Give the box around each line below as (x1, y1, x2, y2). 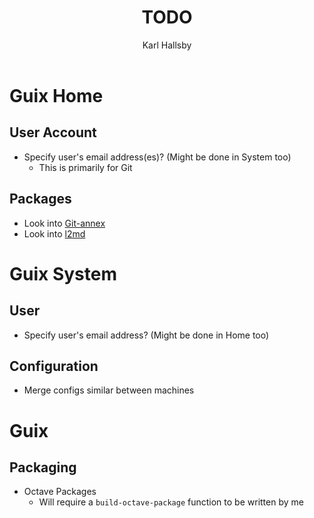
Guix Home (9, 84, 104, 107)
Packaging (9, 459, 77, 476)
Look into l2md (23, 227, 86, 240)
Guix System (9, 262, 117, 285)
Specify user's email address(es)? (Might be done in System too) (23, 151, 292, 163)
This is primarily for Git (38, 161, 133, 173)
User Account (9, 124, 97, 141)
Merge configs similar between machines (23, 384, 195, 396)
